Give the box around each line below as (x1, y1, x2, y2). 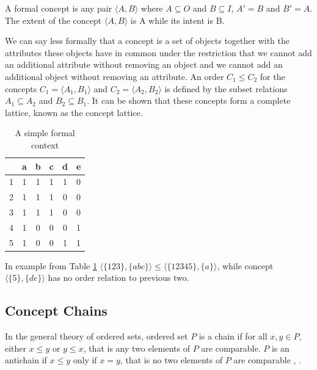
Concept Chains (5, 301, 107, 320)
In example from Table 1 (5, 259, 97, 272)
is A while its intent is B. (130, 13, 225, 26)
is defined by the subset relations (164, 82, 288, 95)
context (31, 138, 59, 151)
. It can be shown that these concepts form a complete (87, 94, 291, 107)
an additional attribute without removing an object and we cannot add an (5, 58, 283, 71)
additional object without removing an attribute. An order (5, 70, 224, 82)
